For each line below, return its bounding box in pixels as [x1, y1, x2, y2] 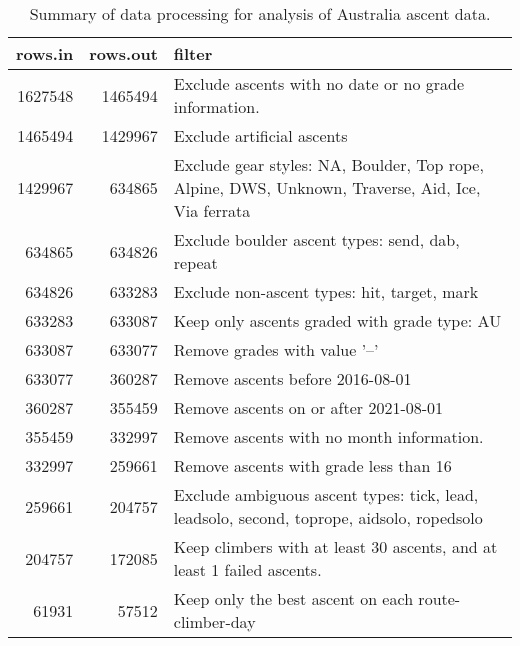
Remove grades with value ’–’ [173, 338, 379, 361]
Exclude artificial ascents [173, 124, 348, 147]
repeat [173, 251, 218, 274]
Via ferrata [173, 199, 251, 222]
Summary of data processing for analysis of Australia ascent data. [29, 2, 491, 25]
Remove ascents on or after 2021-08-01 [173, 396, 444, 419]
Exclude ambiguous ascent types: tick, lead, [173, 483, 479, 506]
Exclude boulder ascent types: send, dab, [173, 228, 460, 251]
